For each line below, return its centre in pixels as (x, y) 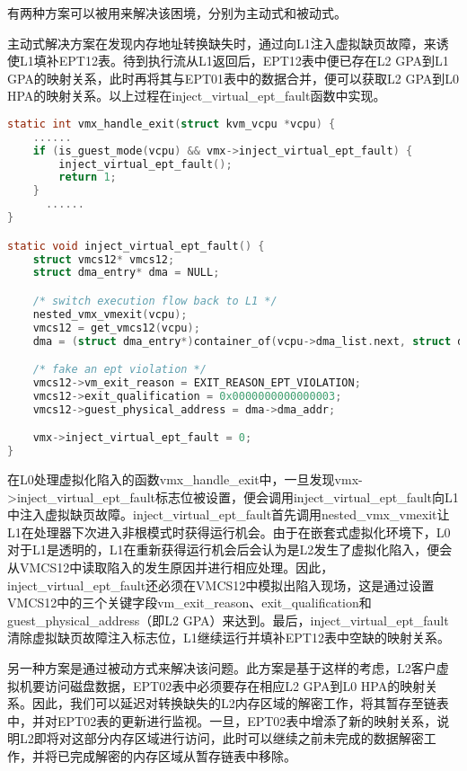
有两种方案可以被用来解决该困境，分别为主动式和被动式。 (177, 13)
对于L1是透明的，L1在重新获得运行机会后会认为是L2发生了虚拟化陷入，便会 (230, 549)
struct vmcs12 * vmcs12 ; (104, 259)
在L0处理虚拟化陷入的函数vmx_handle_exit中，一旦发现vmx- (185, 479)
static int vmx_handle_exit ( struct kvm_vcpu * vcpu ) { (172, 124)
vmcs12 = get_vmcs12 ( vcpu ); (116, 328)
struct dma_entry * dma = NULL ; (126, 273)
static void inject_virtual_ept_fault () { (136, 246)
